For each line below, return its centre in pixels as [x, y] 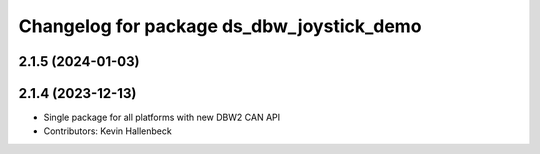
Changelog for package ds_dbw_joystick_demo [220, 26]
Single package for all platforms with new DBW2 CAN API [161, 117]
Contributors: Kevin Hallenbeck [107, 131]
